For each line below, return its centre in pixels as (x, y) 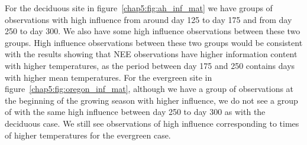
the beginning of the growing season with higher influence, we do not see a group (151, 100)
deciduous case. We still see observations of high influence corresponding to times (152, 123)
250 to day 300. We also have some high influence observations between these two (153, 31)
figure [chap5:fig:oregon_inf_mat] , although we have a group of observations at (149, 89)
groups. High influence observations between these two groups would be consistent (154, 42)
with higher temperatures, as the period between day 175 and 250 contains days (150, 65)
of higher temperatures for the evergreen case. (88, 135)
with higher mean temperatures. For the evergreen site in (109, 77)
